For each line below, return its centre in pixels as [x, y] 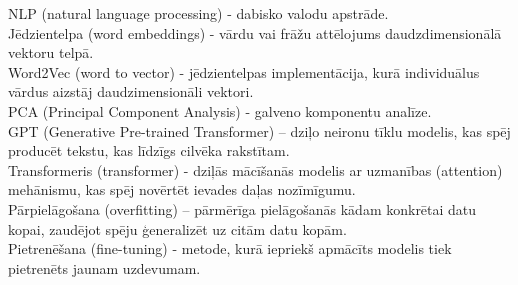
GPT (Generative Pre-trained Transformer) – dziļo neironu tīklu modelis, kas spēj [259, 130]
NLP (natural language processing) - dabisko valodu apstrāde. [198, 13]
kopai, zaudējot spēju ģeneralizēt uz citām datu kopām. [177, 228]
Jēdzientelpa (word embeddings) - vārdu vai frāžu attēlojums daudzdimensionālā [255, 32]
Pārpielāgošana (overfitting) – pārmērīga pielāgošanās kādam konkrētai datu [242, 208]
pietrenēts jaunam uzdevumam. [104, 267]
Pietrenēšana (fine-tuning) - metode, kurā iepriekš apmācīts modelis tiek [230, 248]
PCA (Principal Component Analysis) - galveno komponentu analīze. [220, 110]
